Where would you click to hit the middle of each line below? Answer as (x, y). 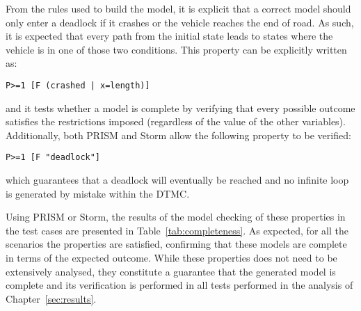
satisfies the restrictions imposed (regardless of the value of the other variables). (176, 121)
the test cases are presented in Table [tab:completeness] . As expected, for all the (177, 230)
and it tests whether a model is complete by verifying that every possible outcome (180, 107)
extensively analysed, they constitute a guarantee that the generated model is (171, 271)
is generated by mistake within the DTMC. (98, 193)
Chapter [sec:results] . (51, 298)
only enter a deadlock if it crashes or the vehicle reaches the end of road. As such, (180, 22)
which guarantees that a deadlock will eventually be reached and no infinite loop (177, 180)
